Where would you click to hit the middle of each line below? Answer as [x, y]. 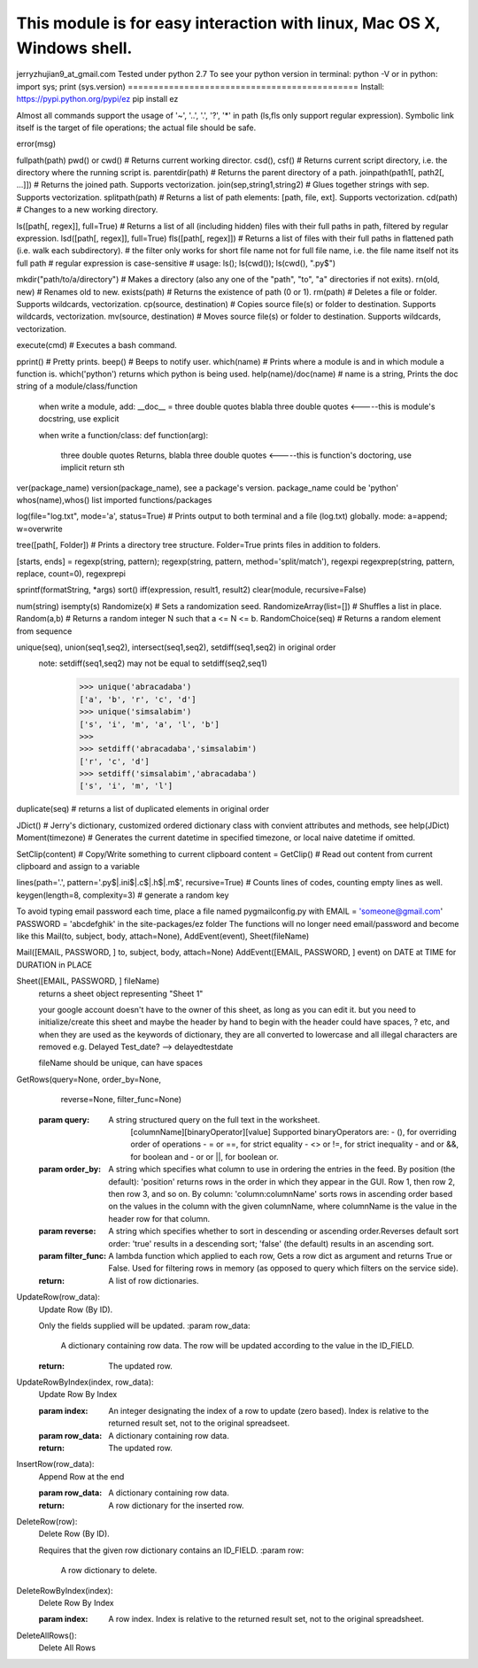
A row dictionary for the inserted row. [176, 1505]
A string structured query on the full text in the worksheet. [214, 1119]
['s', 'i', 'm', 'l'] [126, 786]
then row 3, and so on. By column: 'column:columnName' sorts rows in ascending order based [281, 1194]
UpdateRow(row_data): [58, 1297]
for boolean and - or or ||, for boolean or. [204, 1156]
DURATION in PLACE [54, 964]
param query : [64, 1119]
